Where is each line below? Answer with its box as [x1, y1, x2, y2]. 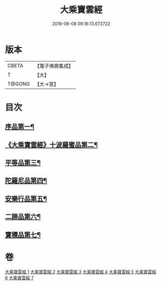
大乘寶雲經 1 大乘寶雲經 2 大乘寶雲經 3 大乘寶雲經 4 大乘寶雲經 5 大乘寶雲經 [5, 269, 156, 274]
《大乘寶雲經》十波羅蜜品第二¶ [5, 141, 98, 149]
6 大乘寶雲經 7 [5, 275, 34, 281]
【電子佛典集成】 [34, 63, 73, 69]
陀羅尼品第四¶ [5, 176, 47, 185]
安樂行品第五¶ [5, 194, 47, 203]
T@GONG [7, 80, 30, 87]
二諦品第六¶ [5, 213, 41, 221]
